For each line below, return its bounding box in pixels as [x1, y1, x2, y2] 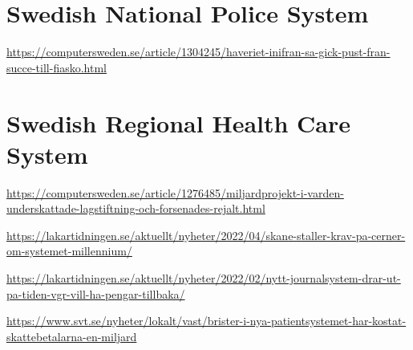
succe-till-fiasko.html [6, 59, 107, 75]
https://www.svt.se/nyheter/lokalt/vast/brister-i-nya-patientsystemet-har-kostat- [6, 312, 407, 329]
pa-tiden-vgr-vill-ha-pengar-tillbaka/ [6, 285, 185, 302]
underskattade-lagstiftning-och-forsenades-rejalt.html [6, 200, 265, 217]
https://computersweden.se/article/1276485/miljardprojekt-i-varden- [6, 184, 344, 201]
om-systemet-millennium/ [6, 242, 132, 259]
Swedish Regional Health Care [6, 106, 351, 139]
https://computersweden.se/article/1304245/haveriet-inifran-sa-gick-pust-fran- [6, 43, 391, 60]
